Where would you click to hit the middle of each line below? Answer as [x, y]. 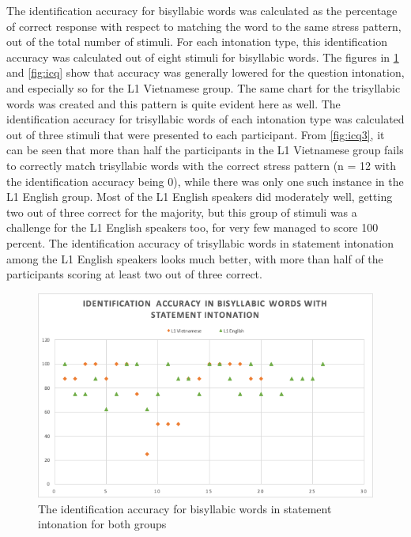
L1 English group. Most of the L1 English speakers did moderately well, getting [200, 197]
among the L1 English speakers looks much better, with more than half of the [195, 258]
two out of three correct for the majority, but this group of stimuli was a [182, 212]
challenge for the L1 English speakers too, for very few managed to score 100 [192, 227]
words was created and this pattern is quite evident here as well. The [173, 103]
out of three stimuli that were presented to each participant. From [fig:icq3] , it [196, 134]
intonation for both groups [102, 524]
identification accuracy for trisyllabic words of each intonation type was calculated [205, 119]
